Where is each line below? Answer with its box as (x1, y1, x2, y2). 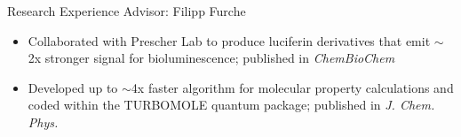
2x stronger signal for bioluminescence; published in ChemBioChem (28, 49, 395, 67)
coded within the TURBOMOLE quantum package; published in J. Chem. (28, 95, 435, 114)
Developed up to (28, 78, 118, 96)
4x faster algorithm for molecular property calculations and (131, 78, 454, 96)
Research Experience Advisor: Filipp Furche (7, 2, 246, 19)
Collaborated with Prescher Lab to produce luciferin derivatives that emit (28, 31, 431, 49)
